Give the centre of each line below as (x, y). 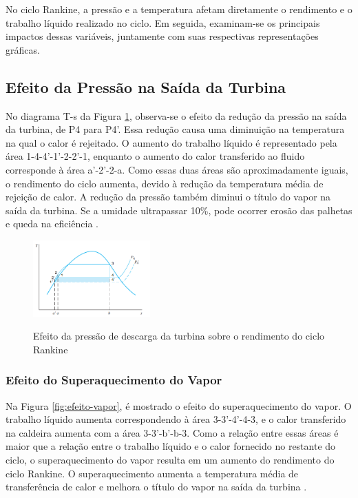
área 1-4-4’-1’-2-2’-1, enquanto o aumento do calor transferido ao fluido (155, 156)
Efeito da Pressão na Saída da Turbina (146, 86)
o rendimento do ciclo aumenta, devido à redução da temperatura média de (165, 183)
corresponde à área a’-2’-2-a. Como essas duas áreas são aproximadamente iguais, (177, 169)
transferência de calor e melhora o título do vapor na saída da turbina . (156, 487)
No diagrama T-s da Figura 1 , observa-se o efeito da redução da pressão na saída (176, 115)
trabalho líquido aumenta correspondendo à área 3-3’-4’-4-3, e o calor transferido (176, 419)
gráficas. (23, 49)
